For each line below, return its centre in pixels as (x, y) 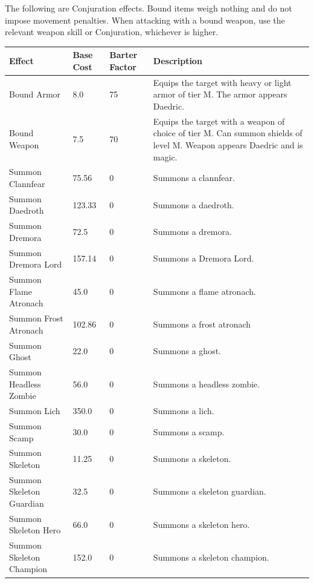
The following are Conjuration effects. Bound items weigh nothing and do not (149, 8)
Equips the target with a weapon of (219, 121)
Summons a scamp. (189, 431)
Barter (123, 55)
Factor (123, 66)
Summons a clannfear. (194, 178)
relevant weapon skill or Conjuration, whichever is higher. (112, 32)
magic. (165, 156)
